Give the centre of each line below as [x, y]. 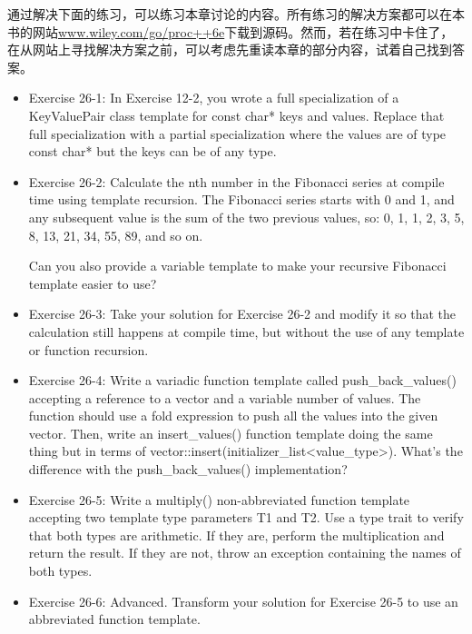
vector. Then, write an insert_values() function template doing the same [231, 433]
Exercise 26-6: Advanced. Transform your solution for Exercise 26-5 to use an [243, 601]
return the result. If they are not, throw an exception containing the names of [245, 553]
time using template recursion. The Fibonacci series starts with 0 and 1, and [241, 199]
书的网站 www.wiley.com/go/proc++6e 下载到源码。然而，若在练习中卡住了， [231, 31]
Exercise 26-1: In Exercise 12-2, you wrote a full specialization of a [214, 98]
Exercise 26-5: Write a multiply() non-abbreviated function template [219, 499]
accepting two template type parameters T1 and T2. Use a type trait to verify [246, 517]
